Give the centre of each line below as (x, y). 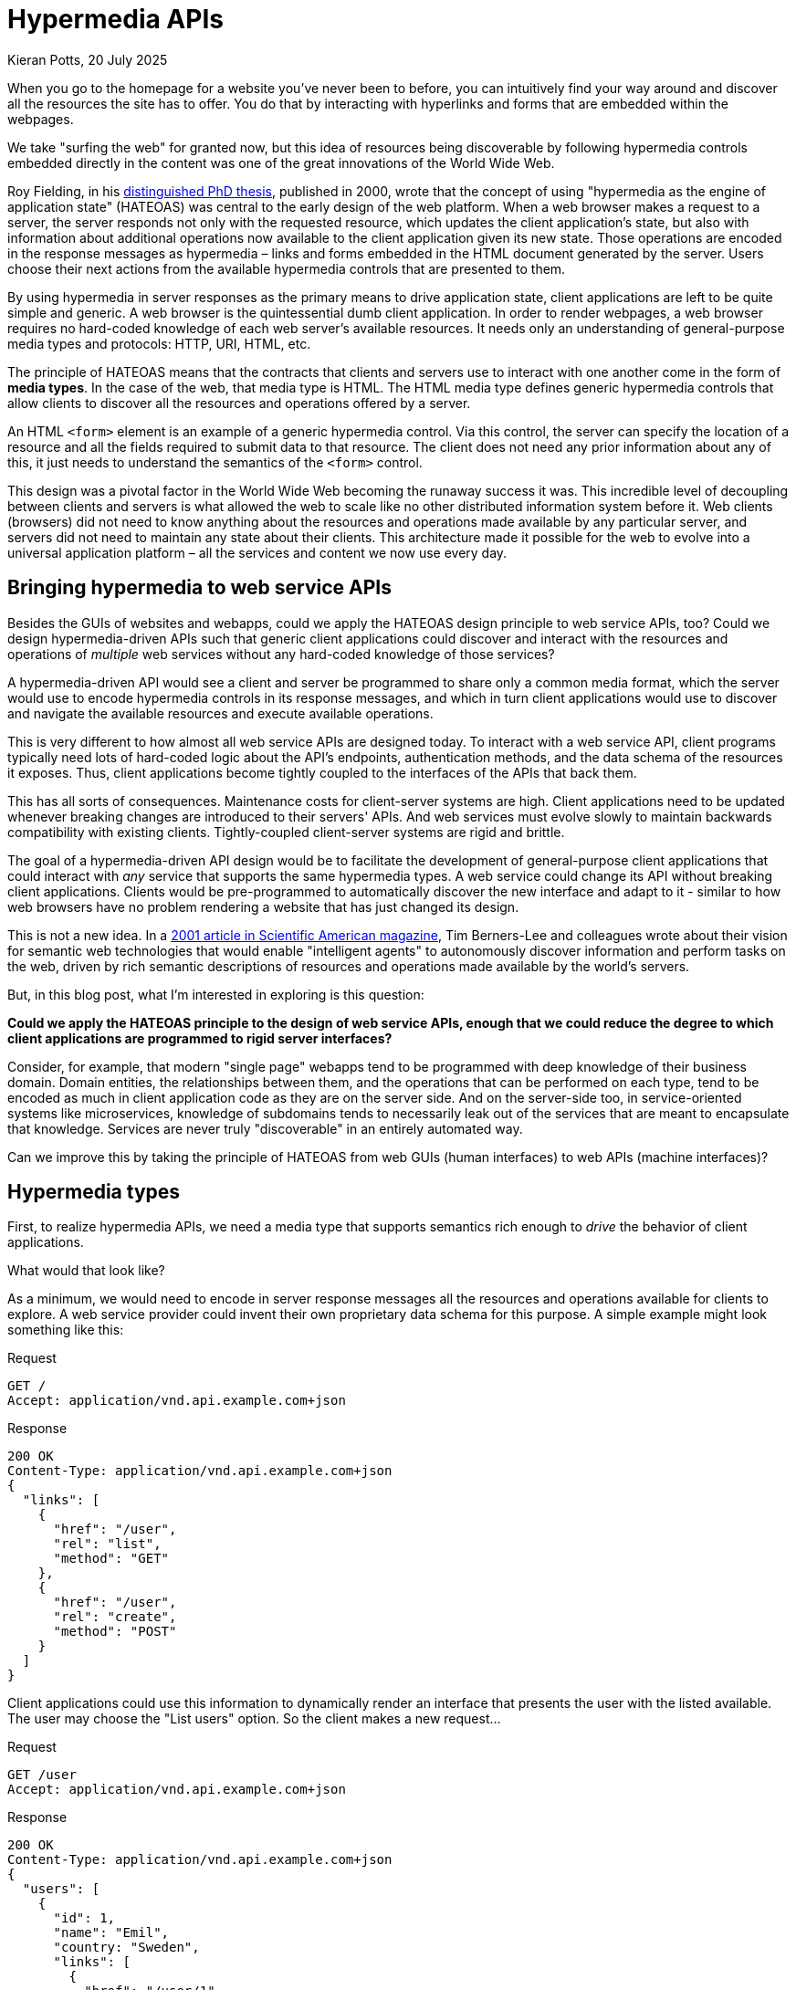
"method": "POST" (115, 1632)
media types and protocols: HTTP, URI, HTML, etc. (159, 343)
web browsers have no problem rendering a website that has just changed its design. (263, 906)
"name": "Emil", (111, 1933)
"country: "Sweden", (126, 1948)
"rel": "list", (107, 1544)
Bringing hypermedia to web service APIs (199, 588)
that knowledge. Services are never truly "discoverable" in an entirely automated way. (265, 1128)
